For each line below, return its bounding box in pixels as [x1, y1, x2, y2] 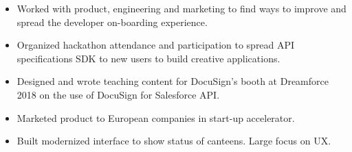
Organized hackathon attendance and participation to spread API [16, 38, 295, 52]
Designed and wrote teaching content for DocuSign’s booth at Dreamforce [16, 74, 329, 88]
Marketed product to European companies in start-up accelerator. [16, 110, 295, 125]
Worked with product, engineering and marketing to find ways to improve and [16, 1, 346, 15]
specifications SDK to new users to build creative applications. [16, 51, 280, 65]
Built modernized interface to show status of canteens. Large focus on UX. [16, 134, 331, 148]
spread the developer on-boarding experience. [16, 14, 208, 29]
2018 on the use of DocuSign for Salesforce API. [16, 87, 220, 101]
